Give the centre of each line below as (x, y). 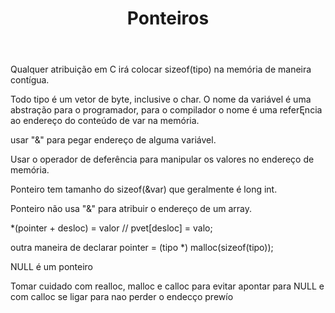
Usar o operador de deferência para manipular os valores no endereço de (162, 159)
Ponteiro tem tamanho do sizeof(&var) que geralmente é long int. (144, 189)
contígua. (30, 80)
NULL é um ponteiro (51, 267)
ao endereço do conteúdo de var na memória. (105, 121)
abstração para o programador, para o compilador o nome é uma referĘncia (166, 110)
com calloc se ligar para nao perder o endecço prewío (122, 297)
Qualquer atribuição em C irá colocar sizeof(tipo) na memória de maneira (161, 69)
